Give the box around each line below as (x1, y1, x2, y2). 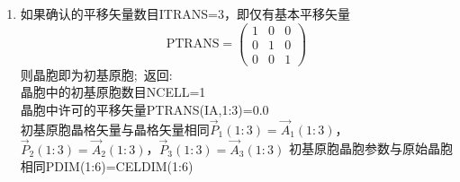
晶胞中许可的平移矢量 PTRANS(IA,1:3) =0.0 (20, 100, 269, 118)
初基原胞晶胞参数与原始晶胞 (288, 139, 453, 158)
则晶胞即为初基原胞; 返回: (20, 65, 173, 83)
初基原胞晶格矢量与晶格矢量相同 (20, 119, 210, 138)
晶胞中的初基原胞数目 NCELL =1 (20, 82, 206, 101)
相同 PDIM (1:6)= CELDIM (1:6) (20, 157, 194, 176)
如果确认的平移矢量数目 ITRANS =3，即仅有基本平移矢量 (20, 4, 350, 22)
